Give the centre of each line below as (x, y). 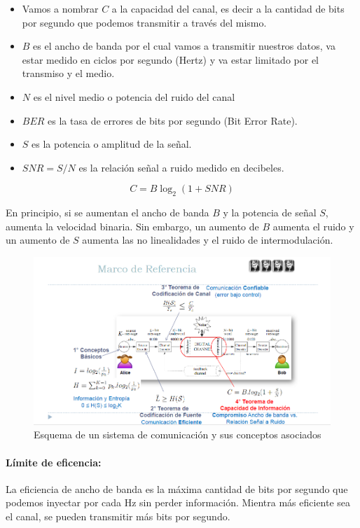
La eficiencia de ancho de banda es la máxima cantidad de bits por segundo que (177, 488)
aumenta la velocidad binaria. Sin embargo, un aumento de (132, 226)
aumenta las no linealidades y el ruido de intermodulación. (208, 240)
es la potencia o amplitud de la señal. (112, 144)
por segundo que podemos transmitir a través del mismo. (144, 22)
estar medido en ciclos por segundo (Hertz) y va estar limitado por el (170, 59)
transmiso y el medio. (68, 73)
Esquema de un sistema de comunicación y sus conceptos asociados (178, 435)
